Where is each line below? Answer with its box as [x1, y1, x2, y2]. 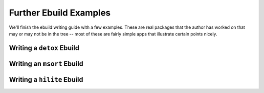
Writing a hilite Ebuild [9, 75, 83, 84]
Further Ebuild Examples [9, 7, 111, 18]
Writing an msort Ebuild [9, 59, 84, 68]
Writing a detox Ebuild [9, 44, 80, 52]
